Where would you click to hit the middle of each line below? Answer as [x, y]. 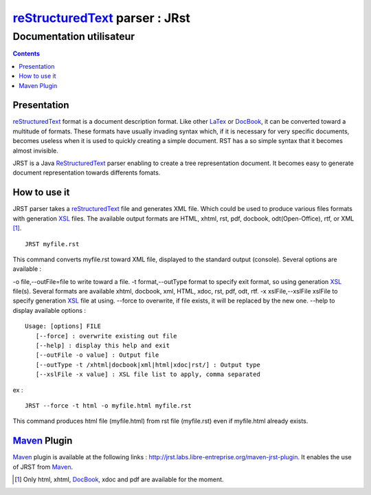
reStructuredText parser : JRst [101, 18]
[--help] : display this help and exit [103, 346]
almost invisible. [35, 151]
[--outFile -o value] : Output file [97, 355]
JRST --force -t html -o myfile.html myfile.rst [108, 405]
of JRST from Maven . [43, 467]
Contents [26, 54]
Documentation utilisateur [74, 36]
